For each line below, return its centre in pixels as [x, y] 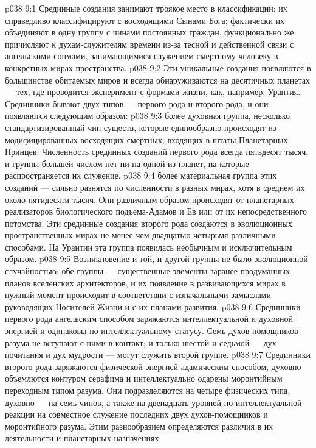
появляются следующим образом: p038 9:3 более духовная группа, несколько [147, 116]
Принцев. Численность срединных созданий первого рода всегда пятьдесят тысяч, [157, 151]
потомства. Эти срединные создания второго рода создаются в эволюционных [149, 223]
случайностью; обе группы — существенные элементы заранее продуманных [147, 271]
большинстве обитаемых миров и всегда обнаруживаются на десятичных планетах [157, 80]
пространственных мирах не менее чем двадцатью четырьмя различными [140, 235]
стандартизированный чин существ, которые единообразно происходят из [141, 127]
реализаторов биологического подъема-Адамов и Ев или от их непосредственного [156, 211]
